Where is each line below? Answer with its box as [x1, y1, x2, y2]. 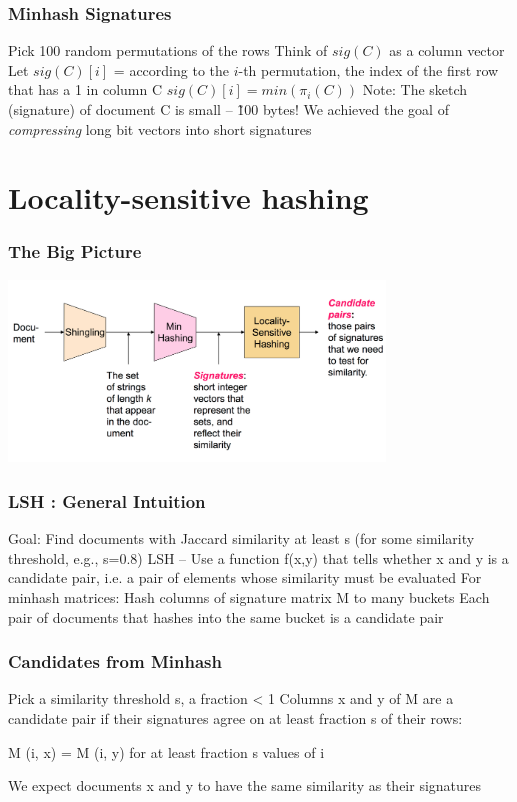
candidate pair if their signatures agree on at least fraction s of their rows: [8, 708, 463, 729]
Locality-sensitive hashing [8, 177, 369, 218]
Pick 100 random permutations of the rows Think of [8, 40, 328, 61]
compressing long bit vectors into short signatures [8, 118, 312, 139]
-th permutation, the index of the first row [238, 59, 499, 80]
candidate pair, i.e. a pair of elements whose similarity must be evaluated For [8, 567, 482, 588]
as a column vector [389, 40, 505, 61]
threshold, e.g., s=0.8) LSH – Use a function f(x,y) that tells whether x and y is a [8, 547, 509, 568]
